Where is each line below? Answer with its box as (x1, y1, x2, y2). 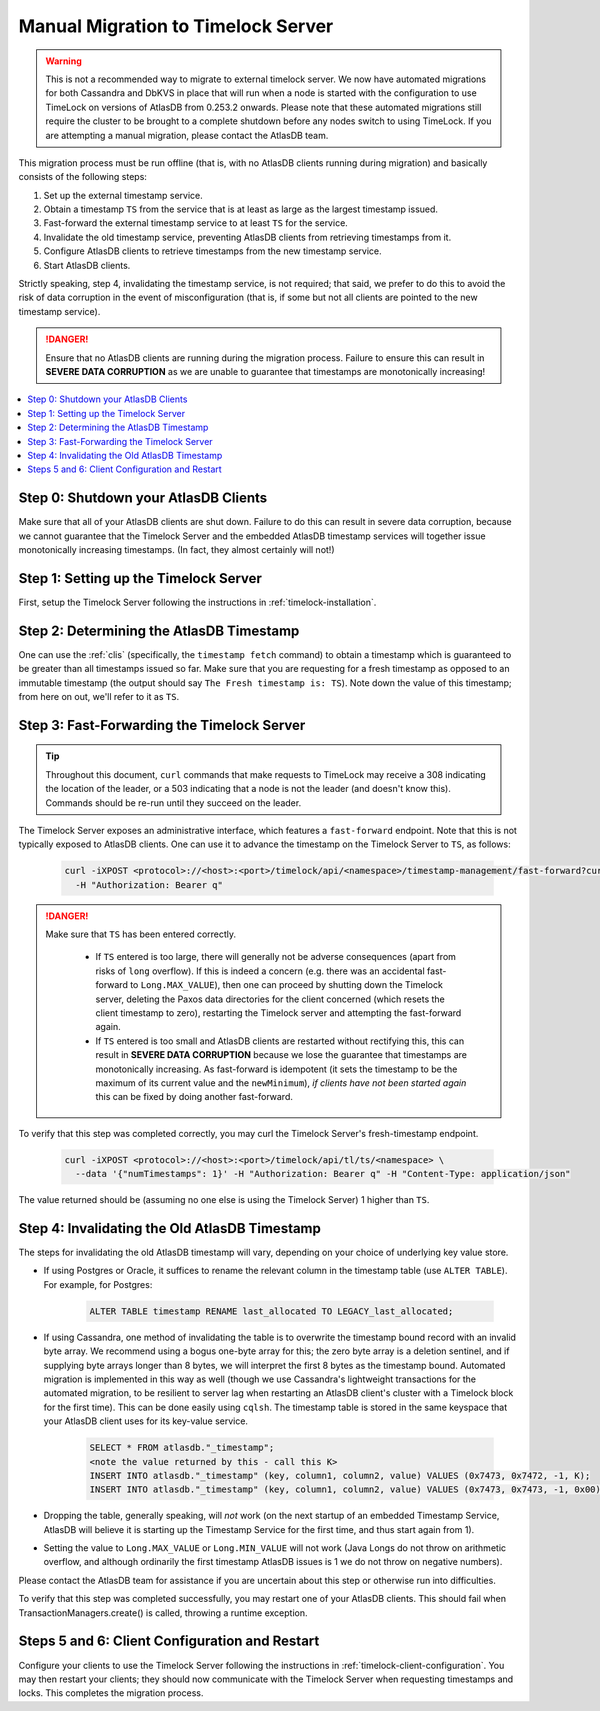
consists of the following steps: (18, 171, 147, 183)
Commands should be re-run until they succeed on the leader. (45, 796, 302, 809)
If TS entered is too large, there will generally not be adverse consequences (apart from (95, 951, 457, 963)
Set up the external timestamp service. (43, 189, 204, 201)
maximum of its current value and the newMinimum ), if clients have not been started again (95, 1077, 467, 1089)
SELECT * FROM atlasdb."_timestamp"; (89, 1442, 275, 1454)
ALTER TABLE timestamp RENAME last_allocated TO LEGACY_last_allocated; (89, 1305, 454, 1317)
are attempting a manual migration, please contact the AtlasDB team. (45, 129, 329, 141)
